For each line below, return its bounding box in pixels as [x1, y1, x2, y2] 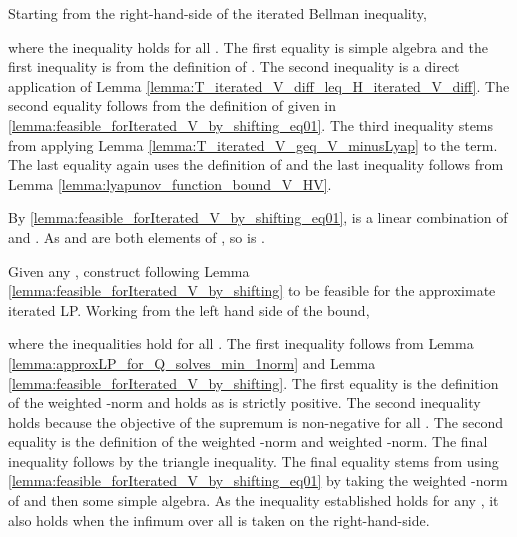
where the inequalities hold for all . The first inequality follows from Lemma [8, 333, 474, 354]
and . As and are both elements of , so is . [8, 226, 265, 247]
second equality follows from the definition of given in [8, 95, 337, 116]
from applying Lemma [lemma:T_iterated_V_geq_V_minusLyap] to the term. [8, 134, 498, 155]
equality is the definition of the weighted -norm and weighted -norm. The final [8, 431, 488, 452]
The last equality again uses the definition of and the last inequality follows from [8, 154, 504, 175]
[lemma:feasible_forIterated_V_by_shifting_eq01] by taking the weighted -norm [8, 470, 508, 491]
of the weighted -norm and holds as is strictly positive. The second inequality [8, 392, 481, 413]
